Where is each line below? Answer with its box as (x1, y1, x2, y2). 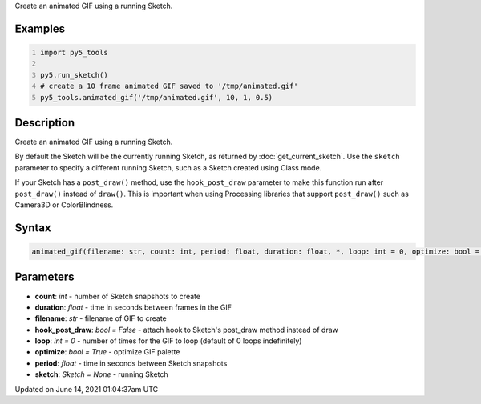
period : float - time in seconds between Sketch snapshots (34, 358, 228, 368)
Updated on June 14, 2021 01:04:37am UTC (14, 384, 159, 394)
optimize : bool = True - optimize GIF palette (34, 347, 180, 357)
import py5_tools (40, 48, 108, 57)
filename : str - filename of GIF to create (34, 314, 168, 323)
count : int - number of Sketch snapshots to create (34, 291, 200, 301)
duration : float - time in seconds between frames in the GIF (34, 302, 232, 312)
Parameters (14, 270, 75, 284)
